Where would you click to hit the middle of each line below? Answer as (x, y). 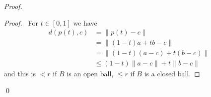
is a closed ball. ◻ (172, 74)
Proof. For (21, 22)
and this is (20, 74)
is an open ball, (90, 74)
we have (85, 22)
